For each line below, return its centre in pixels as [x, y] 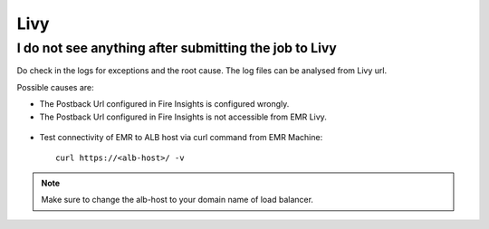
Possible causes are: [55, 87]
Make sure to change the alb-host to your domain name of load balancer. [177, 200]
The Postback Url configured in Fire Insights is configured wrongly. [164, 104]
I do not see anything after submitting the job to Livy [177, 48]
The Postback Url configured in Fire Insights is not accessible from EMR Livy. [183, 117]
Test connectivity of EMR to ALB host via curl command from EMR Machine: [181, 137]
